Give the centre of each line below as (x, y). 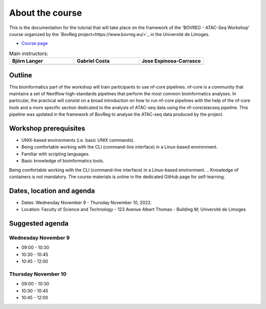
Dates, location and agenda (52, 191)
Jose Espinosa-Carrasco (171, 61)
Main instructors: (29, 53)
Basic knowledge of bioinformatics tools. (63, 161)
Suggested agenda (39, 224)
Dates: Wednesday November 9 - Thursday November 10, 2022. (87, 202)
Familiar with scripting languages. (55, 154)
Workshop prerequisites (47, 128)
